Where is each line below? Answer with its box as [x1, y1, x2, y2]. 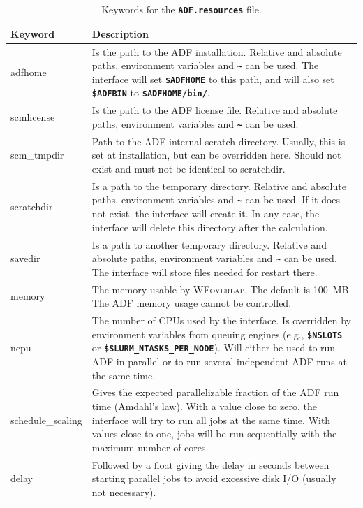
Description [91, 26, 149, 41]
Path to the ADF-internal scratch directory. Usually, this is [91, 133, 346, 148]
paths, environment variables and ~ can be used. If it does [91, 192, 341, 207]
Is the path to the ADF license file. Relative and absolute [91, 103, 338, 117]
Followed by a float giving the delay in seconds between [91, 457, 329, 472]
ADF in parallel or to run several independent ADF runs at [91, 354, 347, 368]
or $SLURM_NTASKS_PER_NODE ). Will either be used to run [91, 340, 336, 355]
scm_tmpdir [10, 147, 64, 162]
